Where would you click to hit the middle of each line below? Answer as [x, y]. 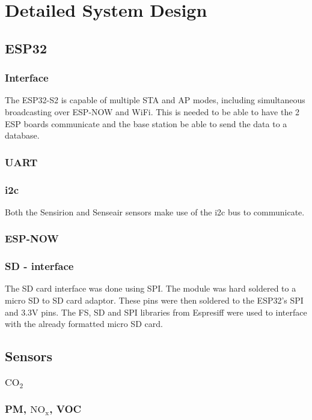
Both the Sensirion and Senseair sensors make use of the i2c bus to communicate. [155, 211]
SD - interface [39, 266]
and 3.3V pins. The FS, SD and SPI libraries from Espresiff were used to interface [156, 312]
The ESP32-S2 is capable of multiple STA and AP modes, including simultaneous [155, 100]
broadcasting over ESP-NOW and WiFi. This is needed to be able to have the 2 [152, 111]
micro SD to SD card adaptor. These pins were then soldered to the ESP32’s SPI [154, 300]
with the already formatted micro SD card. [84, 324]
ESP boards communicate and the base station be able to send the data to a [146, 123]
